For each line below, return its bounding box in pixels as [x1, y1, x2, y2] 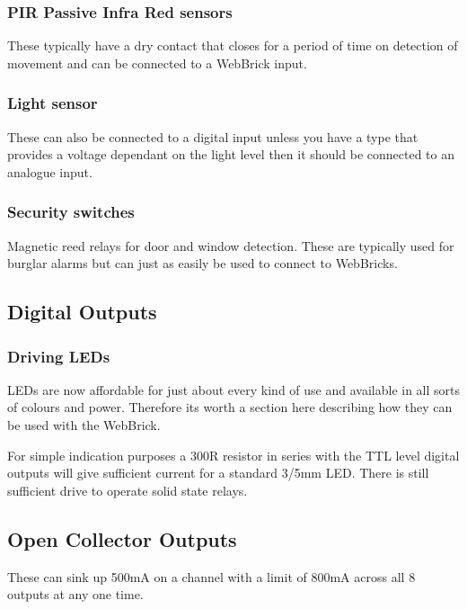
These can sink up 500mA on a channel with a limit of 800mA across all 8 [7, 567, 416, 586]
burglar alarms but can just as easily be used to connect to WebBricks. [7, 254, 398, 273]
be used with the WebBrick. [7, 416, 161, 434]
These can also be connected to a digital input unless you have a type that [7, 127, 419, 146]
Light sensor [7, 92, 98, 114]
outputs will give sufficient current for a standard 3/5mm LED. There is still [7, 463, 429, 482]
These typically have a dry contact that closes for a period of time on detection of [7, 36, 458, 55]
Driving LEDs [7, 345, 110, 367]
